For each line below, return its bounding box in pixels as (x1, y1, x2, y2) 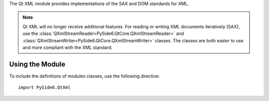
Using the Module (9, 60, 66, 68)
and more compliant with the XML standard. (22, 44, 113, 50)
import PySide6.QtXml (18, 85, 71, 91)
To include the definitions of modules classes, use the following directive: (9, 73, 160, 79)
